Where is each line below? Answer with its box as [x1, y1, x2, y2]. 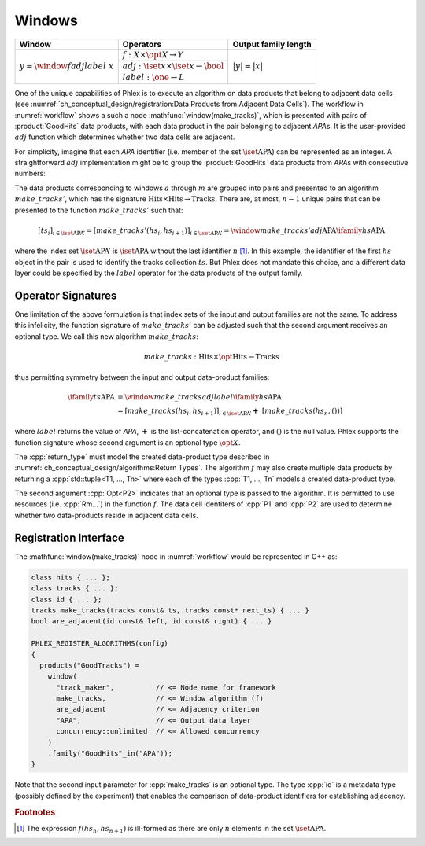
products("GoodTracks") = [39, 660, 139, 670]
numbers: [14, 169, 46, 178]
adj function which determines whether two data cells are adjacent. [14, 132, 235, 142]
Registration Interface [14, 531, 125, 544]
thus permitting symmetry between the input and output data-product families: [14, 373, 270, 382]
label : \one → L [122, 72, 185, 83]
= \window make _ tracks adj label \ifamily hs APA [117, 392, 283, 401]
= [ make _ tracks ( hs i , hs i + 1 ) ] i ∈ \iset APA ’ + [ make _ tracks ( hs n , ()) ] [117, 406, 343, 417]
